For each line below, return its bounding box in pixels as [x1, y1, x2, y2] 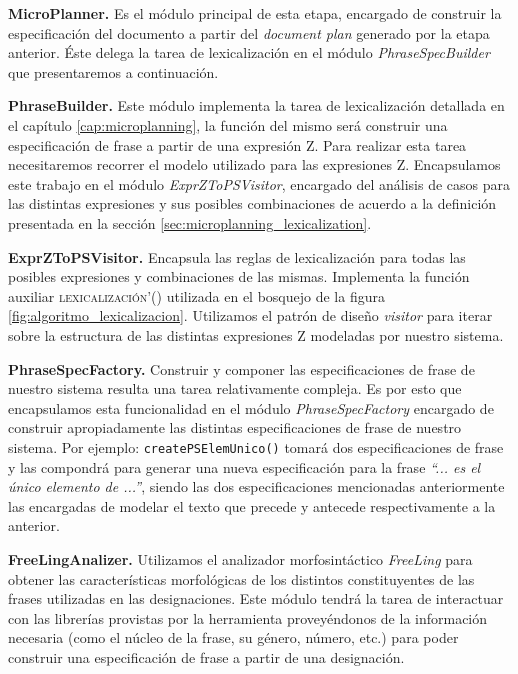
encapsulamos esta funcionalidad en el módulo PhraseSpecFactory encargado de [8, 397, 494, 418]
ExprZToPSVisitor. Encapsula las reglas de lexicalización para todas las [8, 246, 466, 267]
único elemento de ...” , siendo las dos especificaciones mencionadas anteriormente [8, 476, 505, 497]
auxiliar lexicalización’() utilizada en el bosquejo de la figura [8, 285, 385, 306]
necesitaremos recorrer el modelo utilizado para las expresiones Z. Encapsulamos [8, 154, 501, 175]
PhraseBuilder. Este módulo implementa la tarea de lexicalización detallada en [8, 95, 505, 116]
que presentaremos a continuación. [8, 61, 219, 82]
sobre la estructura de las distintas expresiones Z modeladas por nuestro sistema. [8, 324, 504, 345]
